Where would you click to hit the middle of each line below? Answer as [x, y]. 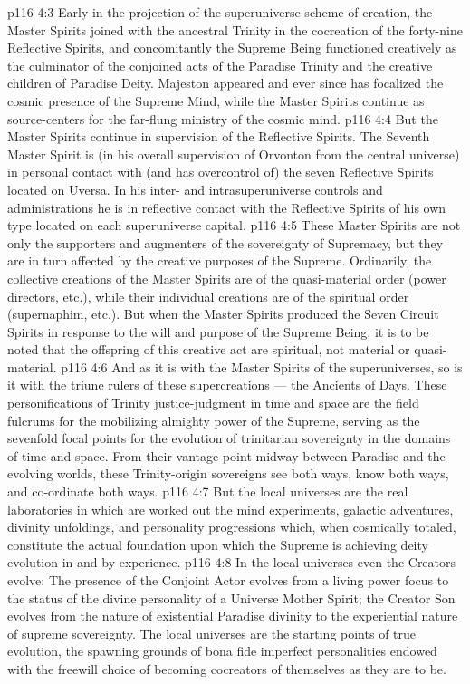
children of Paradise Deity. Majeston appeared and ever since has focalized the [225, 83]
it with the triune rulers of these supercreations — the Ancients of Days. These [227, 385]
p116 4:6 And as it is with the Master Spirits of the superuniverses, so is [262, 366]
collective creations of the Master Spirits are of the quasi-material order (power [227, 278]
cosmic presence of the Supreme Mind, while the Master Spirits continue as [216, 100]
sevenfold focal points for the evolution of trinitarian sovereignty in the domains [229, 438]
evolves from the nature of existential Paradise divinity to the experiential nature [233, 616]
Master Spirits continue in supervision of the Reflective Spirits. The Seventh [219, 136]
